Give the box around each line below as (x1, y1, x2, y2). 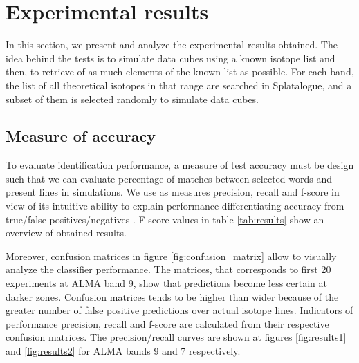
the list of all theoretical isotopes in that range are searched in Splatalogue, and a (6, 77, 352, 92)
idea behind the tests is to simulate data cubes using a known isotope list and (6, 50, 335, 65)
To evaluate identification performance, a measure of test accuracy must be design (6, 158, 354, 172)
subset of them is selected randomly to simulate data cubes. (6, 91, 259, 106)
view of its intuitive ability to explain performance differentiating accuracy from (6, 198, 344, 213)
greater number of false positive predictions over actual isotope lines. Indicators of (6, 303, 353, 317)
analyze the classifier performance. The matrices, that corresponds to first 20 (6, 262, 331, 277)
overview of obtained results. (6, 225, 127, 240)
